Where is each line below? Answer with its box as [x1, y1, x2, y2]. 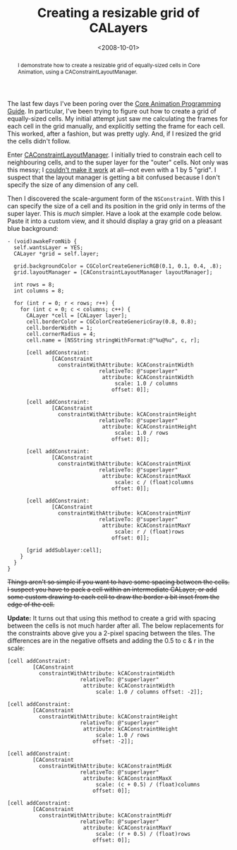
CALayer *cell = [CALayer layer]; [25, 312, 128, 319]
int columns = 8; [13, 287, 65, 294]
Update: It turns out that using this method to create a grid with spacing [7, 613, 217, 622]
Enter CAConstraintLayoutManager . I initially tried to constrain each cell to [7, 150, 222, 159]
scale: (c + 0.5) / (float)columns [95, 781, 200, 788]
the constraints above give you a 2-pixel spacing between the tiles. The [7, 628, 215, 637]
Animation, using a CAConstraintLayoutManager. [17, 68, 138, 76]
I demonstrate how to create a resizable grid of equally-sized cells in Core [17, 61, 200, 68]
